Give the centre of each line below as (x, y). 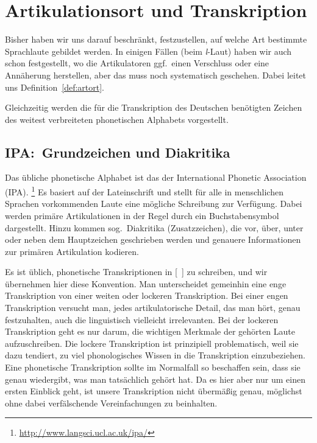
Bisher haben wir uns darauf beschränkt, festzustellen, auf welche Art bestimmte (156, 39)
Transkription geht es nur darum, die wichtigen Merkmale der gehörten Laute (150, 331)
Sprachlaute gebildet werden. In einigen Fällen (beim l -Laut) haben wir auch (148, 51)
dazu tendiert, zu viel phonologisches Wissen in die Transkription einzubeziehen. (155, 355)
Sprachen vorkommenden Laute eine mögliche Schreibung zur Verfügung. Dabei (154, 204)
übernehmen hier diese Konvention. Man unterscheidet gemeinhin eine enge (146, 283)
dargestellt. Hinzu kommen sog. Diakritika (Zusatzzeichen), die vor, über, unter (154, 227)
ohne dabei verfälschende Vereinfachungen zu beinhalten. (111, 403)
